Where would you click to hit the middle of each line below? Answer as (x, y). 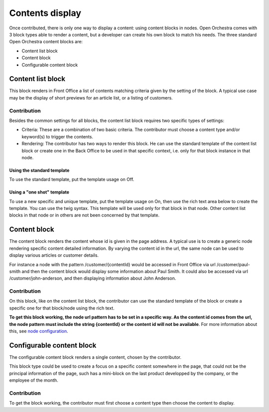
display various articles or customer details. (54, 255)
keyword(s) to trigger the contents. (57, 136)
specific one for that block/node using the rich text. (62, 308)
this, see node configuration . (39, 331)
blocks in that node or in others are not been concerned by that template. (84, 215)
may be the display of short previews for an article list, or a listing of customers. (91, 98)
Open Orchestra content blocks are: (46, 42)
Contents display (45, 13)
